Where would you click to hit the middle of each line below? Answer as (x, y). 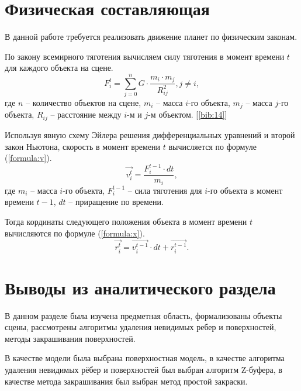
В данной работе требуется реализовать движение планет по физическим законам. (151, 37)
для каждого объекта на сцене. (59, 68)
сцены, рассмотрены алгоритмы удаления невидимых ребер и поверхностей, (141, 327)
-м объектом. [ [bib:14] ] (188, 114)
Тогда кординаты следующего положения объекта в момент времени (126, 221)
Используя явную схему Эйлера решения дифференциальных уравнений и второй (150, 134)
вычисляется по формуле (212, 146)
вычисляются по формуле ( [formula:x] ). (75, 233)
